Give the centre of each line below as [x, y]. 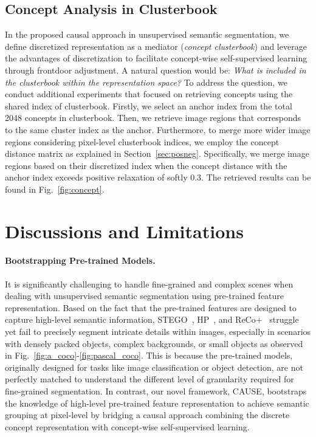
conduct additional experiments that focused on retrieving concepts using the [149, 94]
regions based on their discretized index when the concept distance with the [146, 165]
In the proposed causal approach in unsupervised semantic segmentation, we [147, 34]
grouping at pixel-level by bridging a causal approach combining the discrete [147, 415]
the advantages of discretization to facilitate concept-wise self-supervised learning [156, 58]
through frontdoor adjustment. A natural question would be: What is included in [156, 70]
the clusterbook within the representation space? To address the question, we [146, 82]
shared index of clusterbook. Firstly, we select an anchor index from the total [149, 105]
